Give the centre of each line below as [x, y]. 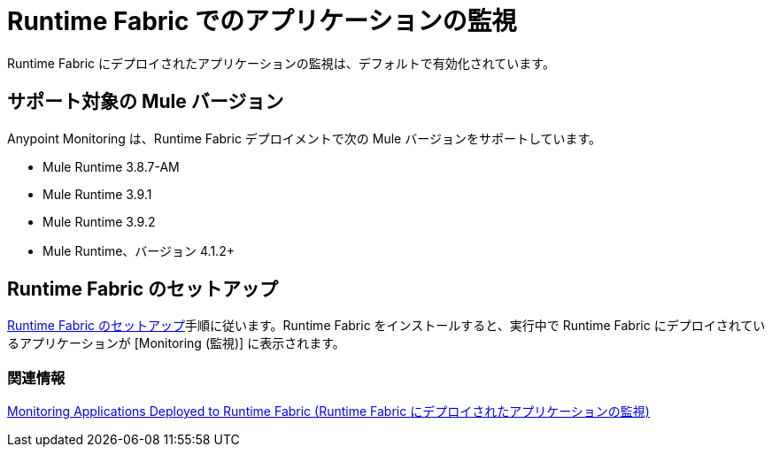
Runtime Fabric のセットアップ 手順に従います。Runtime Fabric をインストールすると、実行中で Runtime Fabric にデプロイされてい [386, 326]
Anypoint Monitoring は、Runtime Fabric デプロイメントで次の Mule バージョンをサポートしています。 [305, 138]
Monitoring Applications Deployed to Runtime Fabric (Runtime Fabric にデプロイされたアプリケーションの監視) [328, 412]
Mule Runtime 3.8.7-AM [111, 166]
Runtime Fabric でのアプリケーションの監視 [262, 21]
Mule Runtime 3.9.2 [99, 221]
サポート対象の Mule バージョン [146, 102]
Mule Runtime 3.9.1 [97, 194]
